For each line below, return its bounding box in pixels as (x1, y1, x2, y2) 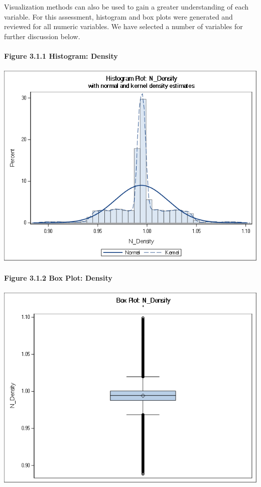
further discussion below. (4, 31, 80, 41)
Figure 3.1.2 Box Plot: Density (4, 273, 112, 283)
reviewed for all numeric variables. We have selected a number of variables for (4, 21, 243, 32)
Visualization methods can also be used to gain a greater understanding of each (4, 2, 249, 12)
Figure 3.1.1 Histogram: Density (4, 50, 118, 61)
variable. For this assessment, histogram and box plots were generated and (4, 11, 233, 22)
